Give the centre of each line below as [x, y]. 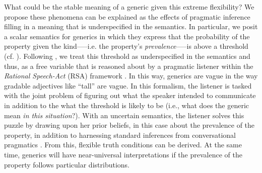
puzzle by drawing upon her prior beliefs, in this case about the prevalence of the [129, 125]
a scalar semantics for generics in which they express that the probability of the [127, 36]
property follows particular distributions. [67, 164]
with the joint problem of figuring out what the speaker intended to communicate [130, 95]
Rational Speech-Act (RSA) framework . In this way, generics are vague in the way [131, 76]
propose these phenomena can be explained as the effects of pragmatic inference [127, 16]
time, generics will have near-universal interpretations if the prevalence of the [123, 154]
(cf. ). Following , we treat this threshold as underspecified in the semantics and [127, 56]
